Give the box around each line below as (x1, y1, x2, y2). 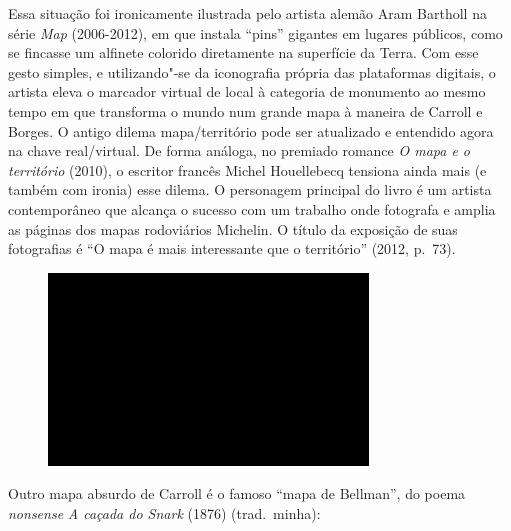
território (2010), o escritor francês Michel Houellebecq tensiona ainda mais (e (8, 159, 487, 180)
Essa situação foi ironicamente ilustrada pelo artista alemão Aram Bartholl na (8, 3, 487, 23)
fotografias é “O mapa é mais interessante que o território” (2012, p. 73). (8, 238, 456, 259)
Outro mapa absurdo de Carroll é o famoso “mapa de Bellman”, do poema (8, 483, 466, 504)
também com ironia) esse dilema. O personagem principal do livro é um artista (8, 179, 492, 200)
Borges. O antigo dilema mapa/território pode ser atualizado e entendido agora (8, 120, 494, 141)
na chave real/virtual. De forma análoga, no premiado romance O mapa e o (8, 140, 471, 161)
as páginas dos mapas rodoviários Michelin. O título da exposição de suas (8, 218, 458, 239)
